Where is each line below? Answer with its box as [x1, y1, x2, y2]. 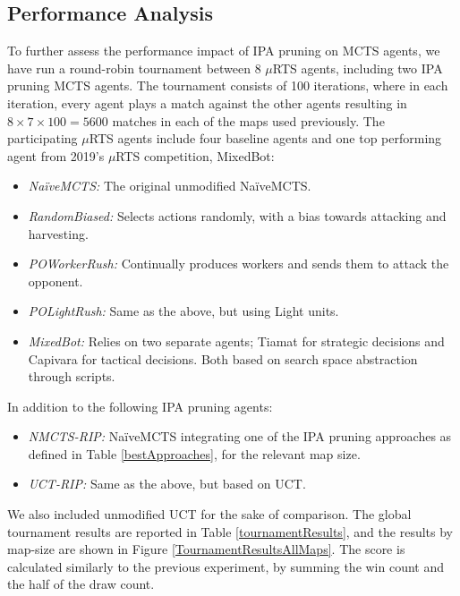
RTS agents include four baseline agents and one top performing [89, 129, 442, 148]
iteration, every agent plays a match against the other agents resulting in [7, 93, 407, 112]
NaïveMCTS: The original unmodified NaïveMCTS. [28, 176, 311, 195]
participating [7, 129, 78, 148]
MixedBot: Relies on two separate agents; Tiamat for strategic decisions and [28, 331, 445, 350]
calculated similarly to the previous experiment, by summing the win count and [7, 557, 445, 575]
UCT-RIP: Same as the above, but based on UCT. [28, 474, 306, 493]
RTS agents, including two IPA [272, 58, 443, 77]
